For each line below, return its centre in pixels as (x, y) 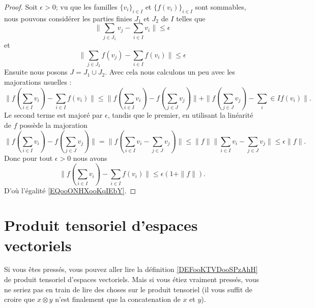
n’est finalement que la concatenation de (118, 299)
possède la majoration (53, 125)
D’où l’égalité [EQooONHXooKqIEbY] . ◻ (70, 190)
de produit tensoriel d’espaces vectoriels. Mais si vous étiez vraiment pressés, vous (132, 279)
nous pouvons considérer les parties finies (68, 18)
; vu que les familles (87, 7)
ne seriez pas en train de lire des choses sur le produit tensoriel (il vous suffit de (128, 289)
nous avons (90, 158)
